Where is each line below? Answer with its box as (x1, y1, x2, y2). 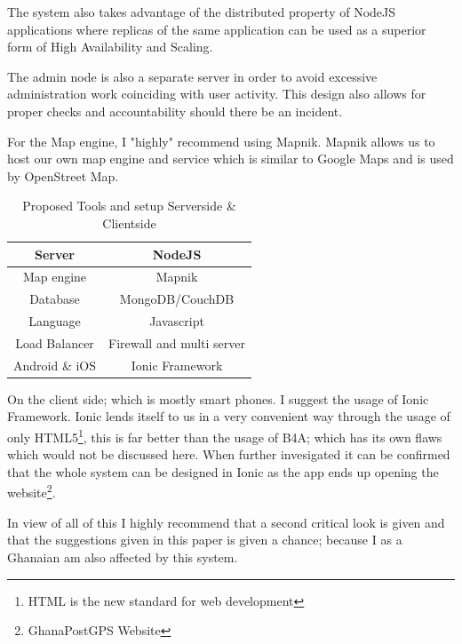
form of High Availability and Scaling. (7, 37, 213, 56)
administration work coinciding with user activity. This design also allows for (7, 84, 426, 103)
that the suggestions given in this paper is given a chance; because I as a (7, 530, 402, 549)
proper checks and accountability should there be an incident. (7, 101, 343, 120)
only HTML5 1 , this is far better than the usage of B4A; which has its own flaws (7, 425, 442, 446)
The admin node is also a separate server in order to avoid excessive (7, 67, 378, 85)
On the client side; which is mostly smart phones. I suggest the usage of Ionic (7, 389, 429, 408)
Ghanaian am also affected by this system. (7, 547, 238, 566)
